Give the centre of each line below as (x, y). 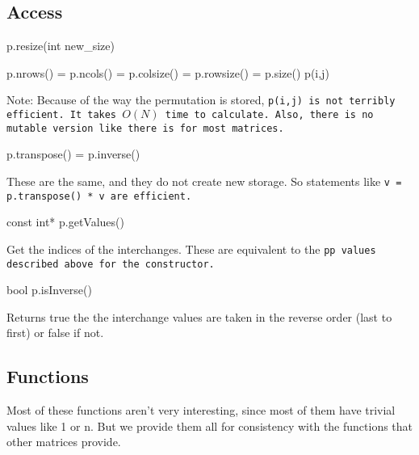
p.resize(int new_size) (61, 46)
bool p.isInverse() (49, 290)
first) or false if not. (55, 333)
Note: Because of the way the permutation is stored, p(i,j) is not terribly (201, 100)
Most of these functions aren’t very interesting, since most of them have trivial (201, 410)
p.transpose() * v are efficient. (99, 196)
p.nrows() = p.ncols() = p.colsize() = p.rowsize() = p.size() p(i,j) (168, 72)
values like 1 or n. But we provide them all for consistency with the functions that (210, 426)
